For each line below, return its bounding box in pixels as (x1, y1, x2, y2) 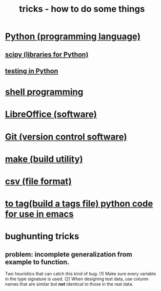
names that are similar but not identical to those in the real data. (5, 281, 134, 287)
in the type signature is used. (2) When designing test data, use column (5, 276, 149, 282)
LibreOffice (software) (5, 109, 97, 120)
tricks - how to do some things (19, 3, 145, 15)
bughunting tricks (5, 231, 80, 242)
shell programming (5, 86, 83, 98)
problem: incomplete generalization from (5, 250, 133, 258)
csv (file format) (5, 176, 72, 187)
